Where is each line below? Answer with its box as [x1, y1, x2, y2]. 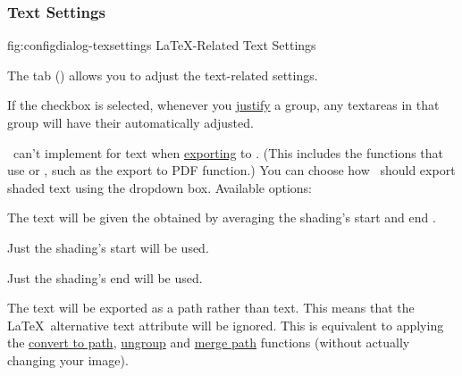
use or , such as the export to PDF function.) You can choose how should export [7, 161, 456, 180]
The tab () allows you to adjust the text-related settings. [7, 65, 318, 84]
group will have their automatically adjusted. [7, 113, 254, 131]
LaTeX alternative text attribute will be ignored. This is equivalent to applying [7, 315, 444, 334]
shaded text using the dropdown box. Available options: [7, 178, 312, 196]
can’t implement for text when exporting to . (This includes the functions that [13, 143, 444, 162]
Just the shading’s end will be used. [7, 268, 203, 287]
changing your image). [7, 350, 129, 369]
